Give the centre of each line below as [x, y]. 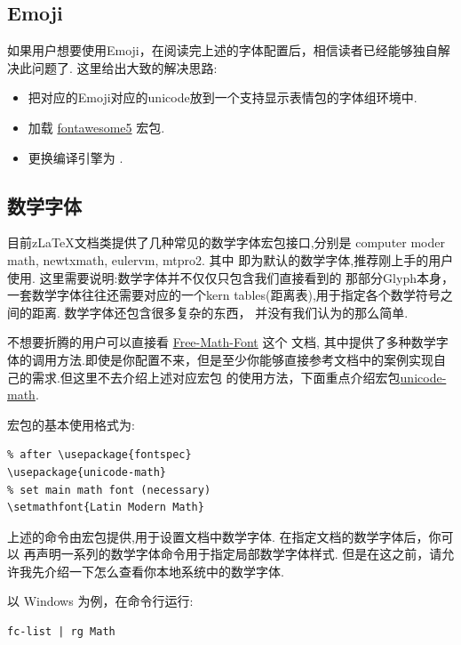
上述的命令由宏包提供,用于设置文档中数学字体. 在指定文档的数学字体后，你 [224, 536]
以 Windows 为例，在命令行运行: [100, 601]
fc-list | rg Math [61, 632]
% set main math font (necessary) [109, 490]
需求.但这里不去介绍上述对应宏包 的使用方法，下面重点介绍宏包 [216, 377]
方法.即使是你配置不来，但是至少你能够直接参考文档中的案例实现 [245, 359]
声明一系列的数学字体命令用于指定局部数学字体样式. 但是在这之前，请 [239, 554]
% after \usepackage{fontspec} [99, 455]
